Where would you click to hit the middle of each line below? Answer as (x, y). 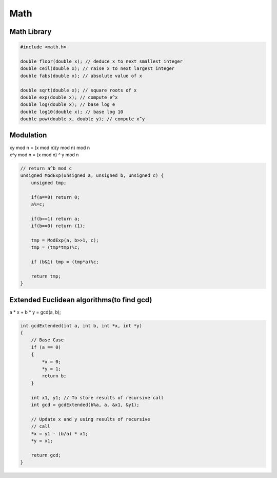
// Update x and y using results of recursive (91, 419)
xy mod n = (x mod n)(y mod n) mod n (50, 148)
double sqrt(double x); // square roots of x (78, 90)
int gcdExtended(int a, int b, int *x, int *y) (81, 326)
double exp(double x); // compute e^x (69, 97)
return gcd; (46, 455)
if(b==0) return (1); (58, 226)
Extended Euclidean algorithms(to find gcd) (81, 300)
